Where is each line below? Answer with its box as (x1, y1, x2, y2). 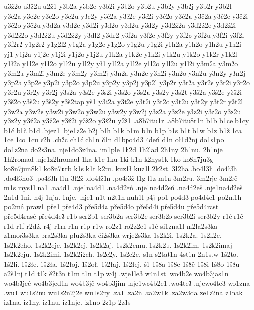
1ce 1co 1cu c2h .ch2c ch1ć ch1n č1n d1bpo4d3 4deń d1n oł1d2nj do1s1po (4, 135, 224, 145)
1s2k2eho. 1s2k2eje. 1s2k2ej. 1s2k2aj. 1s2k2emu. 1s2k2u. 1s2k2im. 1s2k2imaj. (4, 239, 234, 250)
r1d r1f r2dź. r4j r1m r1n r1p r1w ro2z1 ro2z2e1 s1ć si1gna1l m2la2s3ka (4, 220, 218, 231)
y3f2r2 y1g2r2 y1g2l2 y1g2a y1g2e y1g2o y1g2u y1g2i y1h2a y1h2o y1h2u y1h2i (4, 39, 241, 49)
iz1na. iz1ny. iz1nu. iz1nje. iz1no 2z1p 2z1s (4, 297, 131, 307)
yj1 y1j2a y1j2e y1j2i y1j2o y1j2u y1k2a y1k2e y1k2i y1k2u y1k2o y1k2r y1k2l (4, 48, 237, 58)
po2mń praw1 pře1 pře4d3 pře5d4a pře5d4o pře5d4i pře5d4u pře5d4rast (4, 201, 219, 212)
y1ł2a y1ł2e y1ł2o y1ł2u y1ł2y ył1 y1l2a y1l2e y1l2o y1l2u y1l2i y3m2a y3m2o (4, 58, 238, 68)
